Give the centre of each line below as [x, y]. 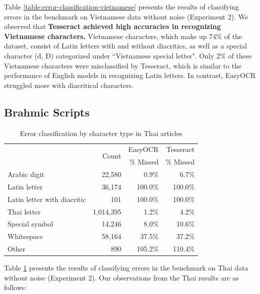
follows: [15, 287]
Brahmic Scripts [47, 112]
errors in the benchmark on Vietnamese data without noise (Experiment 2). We [126, 16]
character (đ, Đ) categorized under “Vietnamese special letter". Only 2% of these [128, 55]
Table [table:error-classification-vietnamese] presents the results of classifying [121, 6]
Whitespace [25, 236]
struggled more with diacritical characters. [69, 85]
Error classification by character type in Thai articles [101, 133]
